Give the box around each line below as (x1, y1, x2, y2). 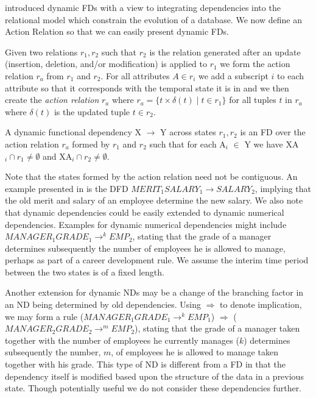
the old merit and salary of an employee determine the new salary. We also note (5, 194, 303, 207)
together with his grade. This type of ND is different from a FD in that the (5, 358, 286, 371)
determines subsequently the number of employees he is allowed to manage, (5, 241, 286, 254)
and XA (43, 149, 72, 162)
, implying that (255, 182, 312, 194)
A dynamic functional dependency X (5, 126, 142, 138)
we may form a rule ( (5, 310, 84, 322)
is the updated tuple (54, 105, 130, 118)
